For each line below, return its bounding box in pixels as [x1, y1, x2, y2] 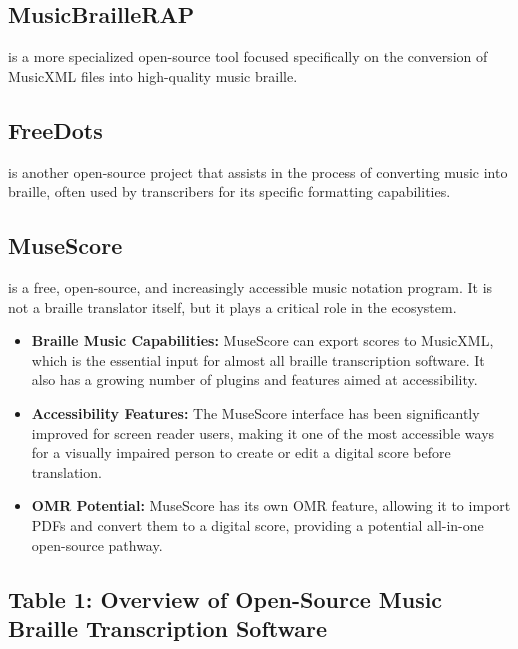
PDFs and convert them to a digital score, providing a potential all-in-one [31, 514, 484, 535]
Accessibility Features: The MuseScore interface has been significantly [31, 402, 480, 423]
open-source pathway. [31, 534, 163, 555]
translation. [31, 461, 102, 482]
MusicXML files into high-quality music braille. [8, 65, 298, 86]
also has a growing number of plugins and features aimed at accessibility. [31, 369, 478, 390]
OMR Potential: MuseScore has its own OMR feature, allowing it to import [31, 495, 511, 516]
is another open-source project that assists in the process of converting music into [8, 161, 508, 182]
